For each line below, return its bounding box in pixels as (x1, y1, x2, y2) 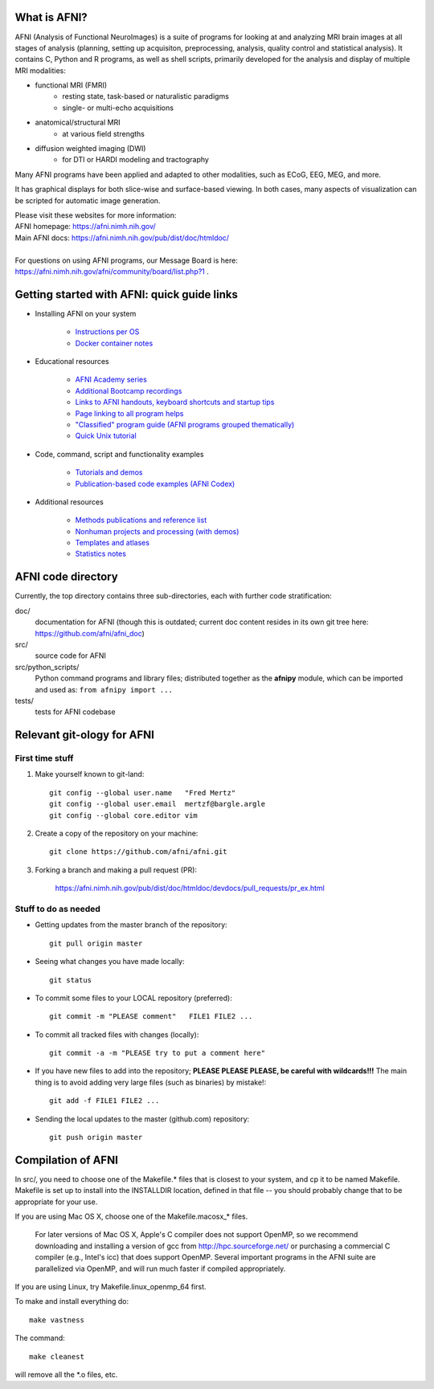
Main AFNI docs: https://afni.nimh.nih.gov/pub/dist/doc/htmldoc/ (14, 233, 229, 243)
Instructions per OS (75, 327, 140, 337)
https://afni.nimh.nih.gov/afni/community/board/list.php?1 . (14, 266, 209, 276)
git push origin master (49, 1133, 143, 1142)
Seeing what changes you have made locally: (35, 957, 185, 966)
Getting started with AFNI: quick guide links (14, 288, 239, 301)
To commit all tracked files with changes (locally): (35, 1029, 199, 1040)
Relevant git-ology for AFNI (14, 728, 154, 742)
